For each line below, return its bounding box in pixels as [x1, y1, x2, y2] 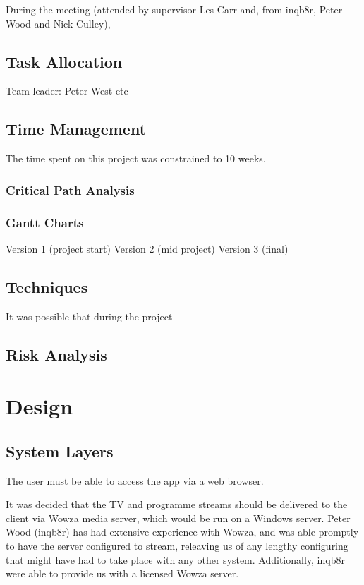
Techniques [6, 275, 88, 297]
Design [6, 392, 73, 421]
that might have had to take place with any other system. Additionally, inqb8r [6, 552, 345, 567]
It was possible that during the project [6, 308, 173, 323]
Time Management [6, 118, 147, 140]
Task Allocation [6, 50, 123, 72]
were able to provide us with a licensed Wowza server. [6, 566, 239, 581]
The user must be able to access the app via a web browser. [6, 473, 264, 488]
